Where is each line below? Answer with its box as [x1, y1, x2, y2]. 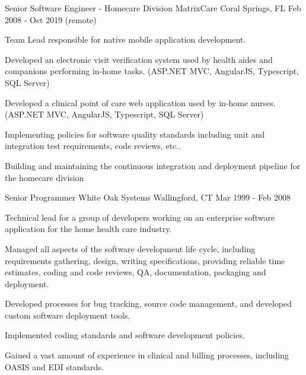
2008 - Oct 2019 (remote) [5, 13, 97, 26]
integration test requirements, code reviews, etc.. [5, 139, 181, 152]
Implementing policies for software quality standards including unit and [5, 128, 265, 140]
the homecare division [5, 171, 84, 183]
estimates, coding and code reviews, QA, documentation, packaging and [5, 266, 266, 278]
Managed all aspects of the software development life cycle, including [5, 242, 256, 255]
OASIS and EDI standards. [5, 360, 104, 373]
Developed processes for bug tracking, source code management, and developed [5, 297, 292, 310]
